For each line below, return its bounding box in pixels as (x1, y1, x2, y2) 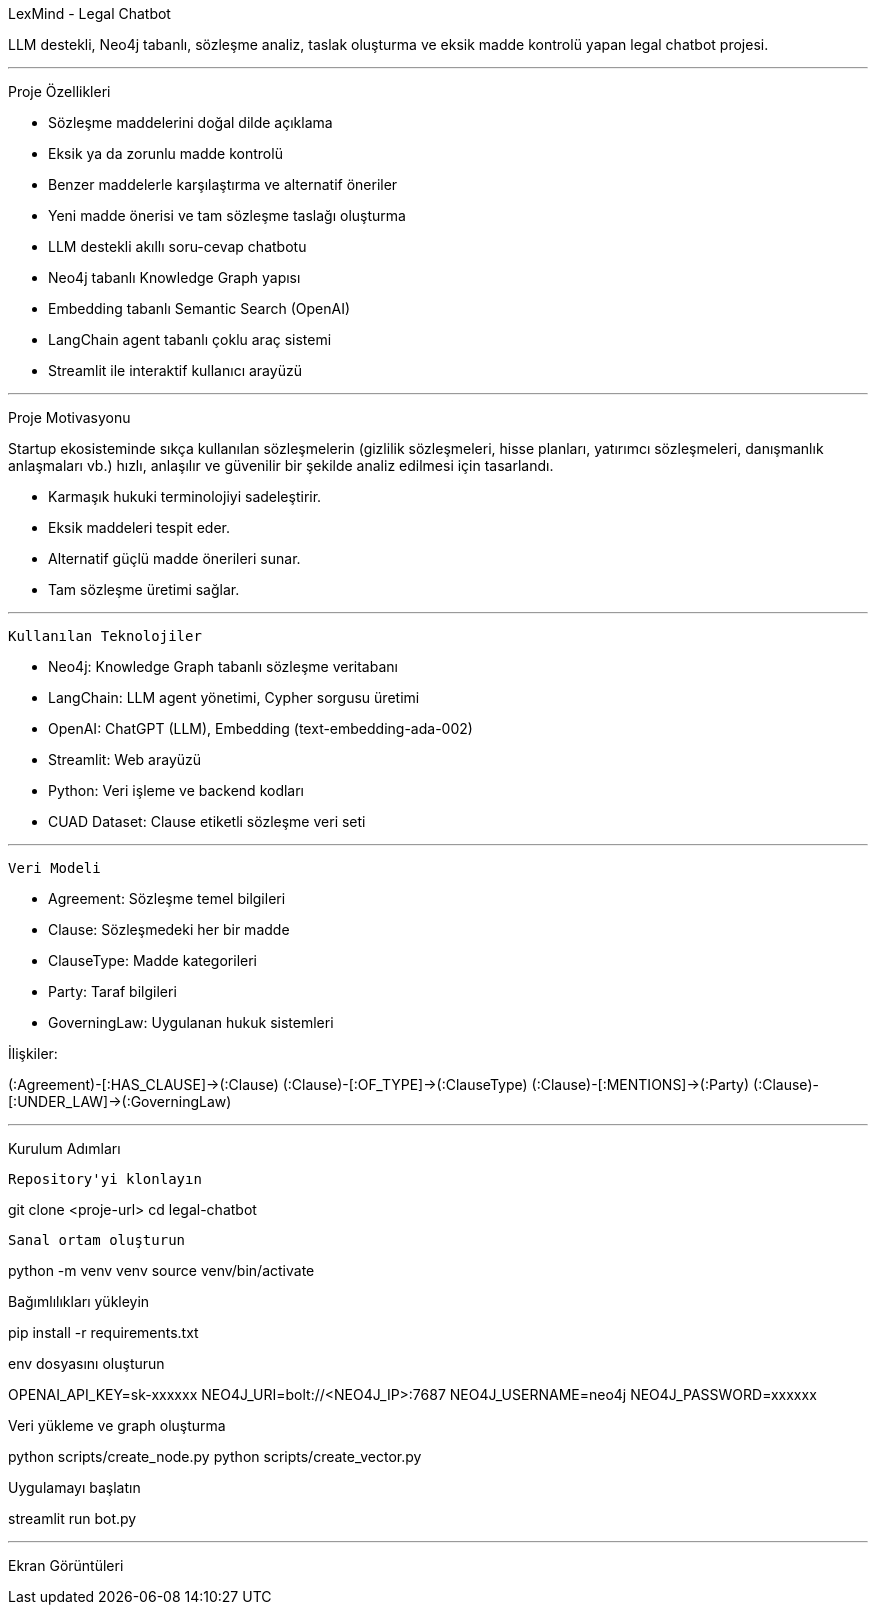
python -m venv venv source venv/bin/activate (8, 1262, 315, 1279)
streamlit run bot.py (8, 1510, 137, 1527)
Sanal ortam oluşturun (8, 1232, 186, 1248)
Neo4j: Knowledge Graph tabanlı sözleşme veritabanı (48, 658, 398, 675)
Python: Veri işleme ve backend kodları (48, 782, 305, 799)
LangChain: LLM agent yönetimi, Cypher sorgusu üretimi (48, 689, 420, 706)
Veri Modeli (8, 860, 101, 876)
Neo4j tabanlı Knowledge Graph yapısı (48, 269, 301, 286)
